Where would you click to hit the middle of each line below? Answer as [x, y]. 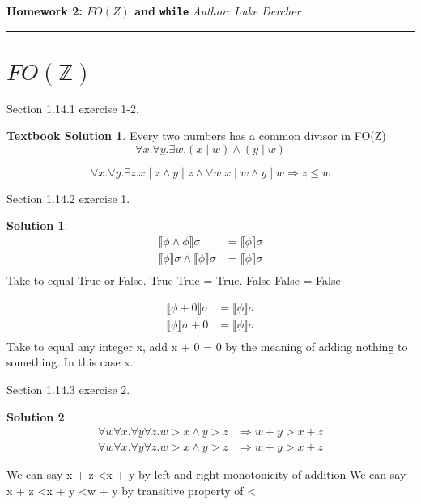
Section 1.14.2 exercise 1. [68, 198]
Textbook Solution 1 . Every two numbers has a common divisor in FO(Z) [196, 136]
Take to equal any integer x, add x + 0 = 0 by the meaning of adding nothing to [207, 346]
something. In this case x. [70, 362]
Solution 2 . [37, 416]
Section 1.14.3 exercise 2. [68, 389]
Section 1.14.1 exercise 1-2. [73, 108]
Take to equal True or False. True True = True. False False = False [174, 280]
